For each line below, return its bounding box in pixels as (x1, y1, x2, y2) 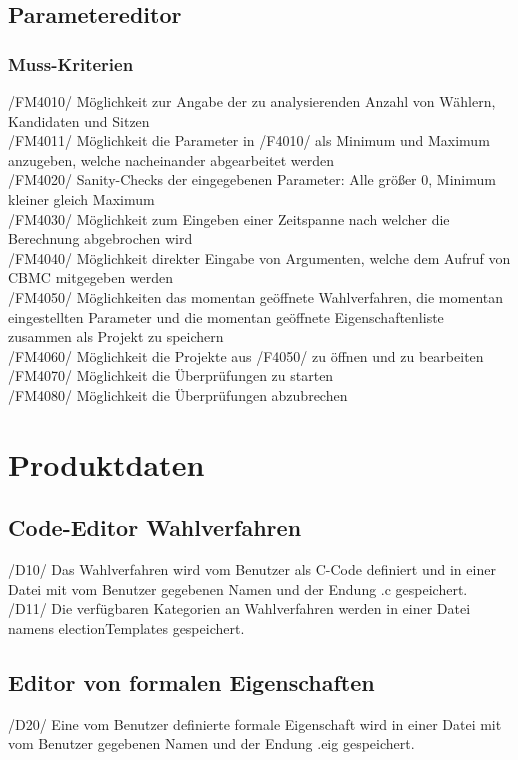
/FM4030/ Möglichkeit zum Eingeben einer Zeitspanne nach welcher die (8, 208, 450, 229)
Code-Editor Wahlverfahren (8, 512, 302, 543)
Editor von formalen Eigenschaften (8, 666, 375, 697)
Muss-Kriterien (8, 51, 134, 76)
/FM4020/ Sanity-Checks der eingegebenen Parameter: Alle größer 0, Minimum (8, 169, 496, 190)
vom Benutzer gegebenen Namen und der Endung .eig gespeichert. (8, 733, 415, 754)
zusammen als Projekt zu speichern (8, 326, 224, 347)
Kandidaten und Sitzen (8, 110, 150, 131)
